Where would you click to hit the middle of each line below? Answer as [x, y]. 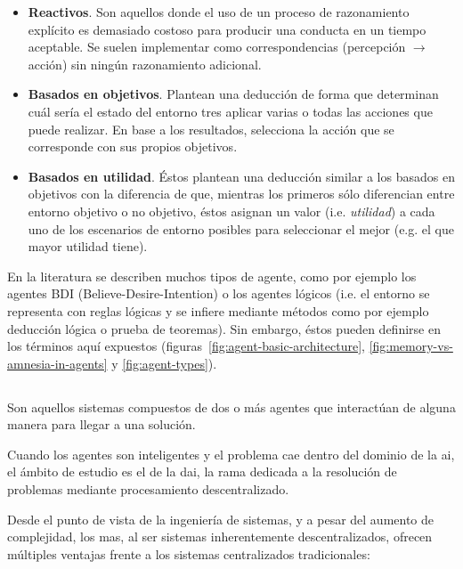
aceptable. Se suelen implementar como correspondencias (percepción [217, 47]
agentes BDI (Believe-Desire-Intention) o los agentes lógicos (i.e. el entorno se [219, 293]
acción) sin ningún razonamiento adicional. [145, 64]
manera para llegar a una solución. [102, 424]
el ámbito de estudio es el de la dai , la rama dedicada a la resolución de [202, 471]
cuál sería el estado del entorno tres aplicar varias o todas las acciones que [230, 111]
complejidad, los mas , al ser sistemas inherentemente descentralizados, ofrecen [220, 536]
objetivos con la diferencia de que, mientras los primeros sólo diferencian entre [241, 194]
